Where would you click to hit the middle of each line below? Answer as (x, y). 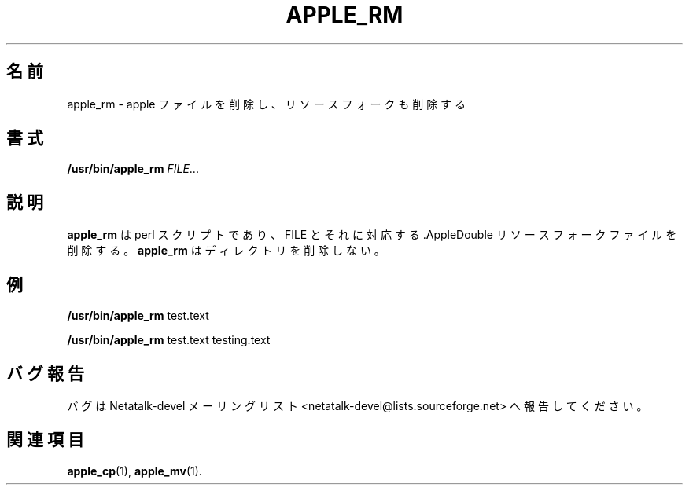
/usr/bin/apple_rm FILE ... (133, 169)
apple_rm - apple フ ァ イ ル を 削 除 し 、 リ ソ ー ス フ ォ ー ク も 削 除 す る (267, 104)
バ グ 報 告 (45, 373)
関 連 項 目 (45, 440)
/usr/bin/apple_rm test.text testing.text (169, 340)
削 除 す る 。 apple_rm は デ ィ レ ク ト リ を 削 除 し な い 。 (226, 251)
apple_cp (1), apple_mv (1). (134, 471)
